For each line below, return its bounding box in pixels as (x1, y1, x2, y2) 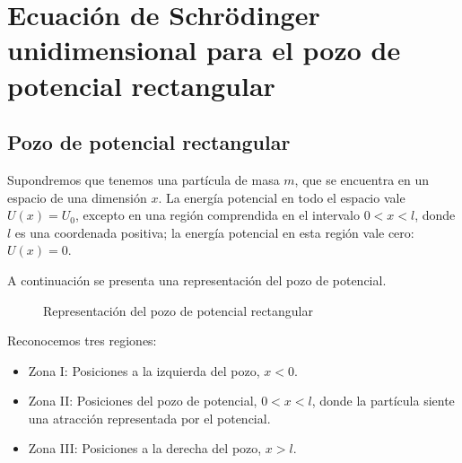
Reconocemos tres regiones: (7, 331, 157, 350)
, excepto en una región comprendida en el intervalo (74, 205, 361, 224)
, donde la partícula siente (311, 391, 455, 410)
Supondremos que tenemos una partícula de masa (7, 170, 280, 188)
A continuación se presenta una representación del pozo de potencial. (7, 270, 387, 289)
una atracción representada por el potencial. (28, 408, 271, 427)
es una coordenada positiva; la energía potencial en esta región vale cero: (14, 223, 414, 241)
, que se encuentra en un (294, 170, 430, 188)
